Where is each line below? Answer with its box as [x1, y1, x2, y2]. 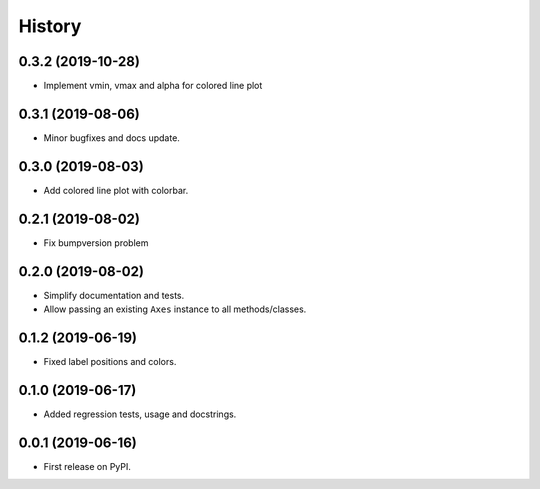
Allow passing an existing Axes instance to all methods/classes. [43, 303, 307, 315]
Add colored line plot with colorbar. [43, 184, 189, 196]
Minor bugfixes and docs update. [43, 131, 180, 144]
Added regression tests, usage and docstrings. [43, 408, 237, 420]
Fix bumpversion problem [43, 236, 149, 249]
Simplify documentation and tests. [43, 289, 185, 301]
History [18, 15, 82, 37]
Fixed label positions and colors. [43, 355, 177, 367]
